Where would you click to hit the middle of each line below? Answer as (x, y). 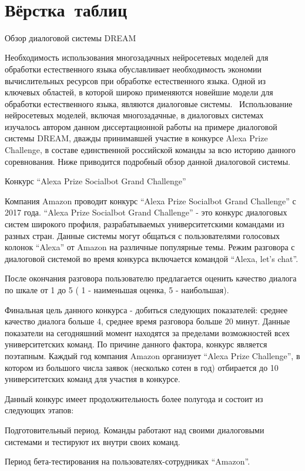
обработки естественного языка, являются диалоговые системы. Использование (149, 103)
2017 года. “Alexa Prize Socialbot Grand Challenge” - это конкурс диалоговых (146, 212)
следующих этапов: (39, 410)
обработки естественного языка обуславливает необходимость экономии (133, 69)
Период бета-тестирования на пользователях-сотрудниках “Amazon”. (128, 461)
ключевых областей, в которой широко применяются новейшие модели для (139, 92)
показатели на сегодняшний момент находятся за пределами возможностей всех (147, 332)
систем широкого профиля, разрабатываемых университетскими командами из (145, 224)
